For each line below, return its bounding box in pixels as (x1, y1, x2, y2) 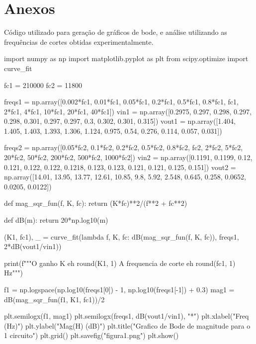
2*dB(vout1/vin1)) (4, 241, 62, 252)
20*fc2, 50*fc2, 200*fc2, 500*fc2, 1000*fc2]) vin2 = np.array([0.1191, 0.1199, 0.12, (4, 152, 253, 163)
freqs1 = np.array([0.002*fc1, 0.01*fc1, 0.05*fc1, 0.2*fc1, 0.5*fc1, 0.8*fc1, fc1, (4, 96, 239, 107)
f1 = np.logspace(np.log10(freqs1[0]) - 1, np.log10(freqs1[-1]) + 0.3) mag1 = (4, 284, 235, 294)
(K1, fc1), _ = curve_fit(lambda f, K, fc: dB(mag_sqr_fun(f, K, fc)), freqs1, (4, 231, 239, 242)
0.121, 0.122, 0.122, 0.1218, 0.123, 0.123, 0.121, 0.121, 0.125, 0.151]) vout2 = (4, 162, 236, 172)
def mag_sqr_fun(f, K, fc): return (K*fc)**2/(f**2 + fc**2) (4, 198, 187, 208)
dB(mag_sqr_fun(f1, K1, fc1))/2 (4, 294, 105, 304)
